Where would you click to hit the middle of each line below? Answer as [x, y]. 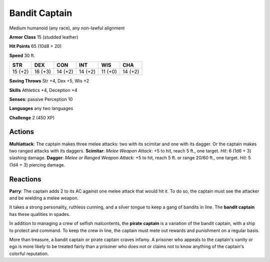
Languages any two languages [41, 108]
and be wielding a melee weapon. [44, 198]
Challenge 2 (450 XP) [32, 117]
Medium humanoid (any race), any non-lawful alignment [67, 28]
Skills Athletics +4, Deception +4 [43, 90]
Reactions [25, 179]
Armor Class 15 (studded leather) [44, 37]
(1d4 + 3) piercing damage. [37, 164]
